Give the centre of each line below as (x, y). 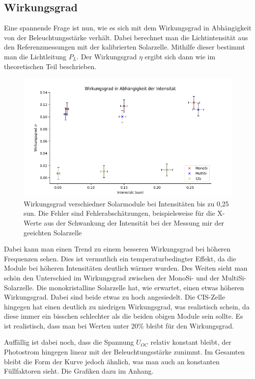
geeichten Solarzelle (53, 232)
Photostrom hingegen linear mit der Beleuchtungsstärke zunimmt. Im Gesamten (125, 352)
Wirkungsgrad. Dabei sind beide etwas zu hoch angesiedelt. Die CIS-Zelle (114, 297)
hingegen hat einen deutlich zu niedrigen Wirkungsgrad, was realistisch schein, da (127, 306)
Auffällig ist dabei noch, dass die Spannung (69, 342)
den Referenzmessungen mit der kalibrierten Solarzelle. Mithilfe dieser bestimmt (125, 47)
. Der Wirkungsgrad (107, 56)
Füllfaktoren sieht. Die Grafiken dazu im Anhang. (79, 371)
